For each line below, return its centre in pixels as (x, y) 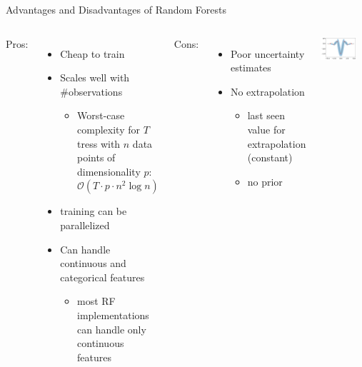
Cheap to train (92, 53)
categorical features (102, 277)
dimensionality (109, 171)
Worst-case (101, 115)
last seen (266, 115)
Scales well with (95, 77)
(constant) (270, 157)
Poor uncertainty (267, 53)
